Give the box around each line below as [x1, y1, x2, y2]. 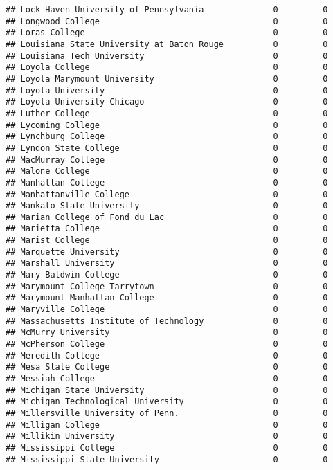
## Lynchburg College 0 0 [6, 132, 328, 142]
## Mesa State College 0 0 [6, 362, 328, 372]
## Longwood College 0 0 [6, 16, 328, 26]
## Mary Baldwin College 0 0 [6, 270, 328, 280]
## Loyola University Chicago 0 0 [6, 97, 328, 107]
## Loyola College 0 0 [6, 62, 328, 73]
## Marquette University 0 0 [6, 246, 328, 257]
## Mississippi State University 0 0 [6, 454, 328, 464]
